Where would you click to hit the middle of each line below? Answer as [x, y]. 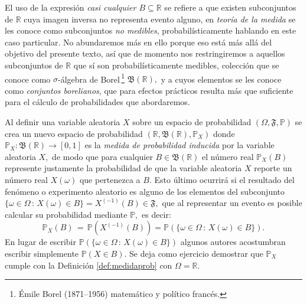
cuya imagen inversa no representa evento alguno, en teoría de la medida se [160, 19]
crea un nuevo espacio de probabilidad [74, 133]
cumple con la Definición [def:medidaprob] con [89, 265]
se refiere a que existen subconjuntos [230, 7]
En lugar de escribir [40, 242]
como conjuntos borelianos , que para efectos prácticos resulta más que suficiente [149, 90]
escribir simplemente [42, 253]
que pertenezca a [110, 179]
